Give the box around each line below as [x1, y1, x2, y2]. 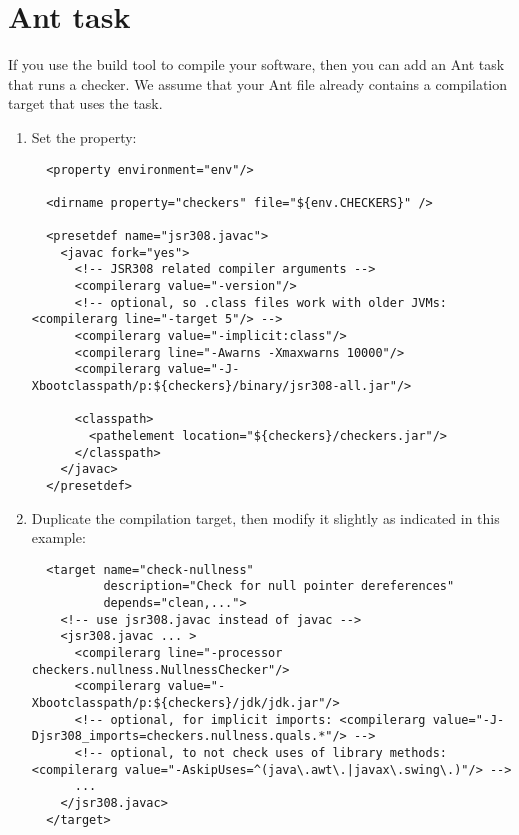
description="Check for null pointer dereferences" [103, 579, 455, 594]
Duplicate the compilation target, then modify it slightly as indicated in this [31, 507, 500, 528]
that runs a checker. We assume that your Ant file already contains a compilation [8, 73, 507, 94]
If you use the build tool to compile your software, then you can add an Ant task [8, 54, 505, 75]
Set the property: [31, 126, 137, 147]
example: [31, 527, 86, 548]
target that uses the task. [8, 93, 163, 114]
